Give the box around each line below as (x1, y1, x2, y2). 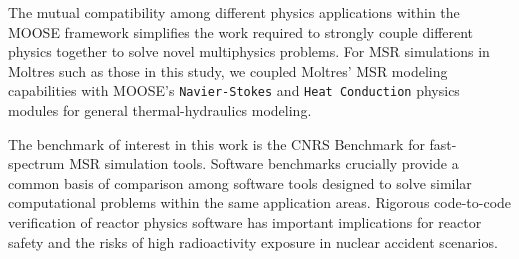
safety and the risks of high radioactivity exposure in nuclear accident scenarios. (8, 231, 498, 252)
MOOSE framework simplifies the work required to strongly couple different (8, 21, 474, 42)
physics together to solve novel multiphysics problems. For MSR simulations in (8, 41, 490, 62)
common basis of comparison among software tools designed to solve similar (8, 172, 472, 193)
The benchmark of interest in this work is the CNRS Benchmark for (8, 133, 425, 154)
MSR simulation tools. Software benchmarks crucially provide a (69, 153, 459, 174)
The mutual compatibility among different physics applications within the (8, 2, 460, 22)
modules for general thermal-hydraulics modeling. (8, 100, 312, 121)
